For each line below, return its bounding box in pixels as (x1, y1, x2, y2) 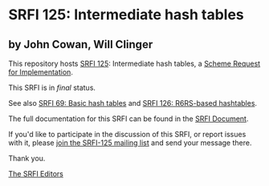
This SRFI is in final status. (8, 83, 96, 92)
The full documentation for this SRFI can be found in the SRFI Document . (8, 114, 249, 123)
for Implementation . (8, 67, 74, 77)
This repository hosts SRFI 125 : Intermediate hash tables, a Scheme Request (8, 59, 261, 68)
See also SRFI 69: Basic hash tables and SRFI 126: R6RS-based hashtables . (8, 99, 258, 107)
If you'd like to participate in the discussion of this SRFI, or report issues (8, 130, 247, 139)
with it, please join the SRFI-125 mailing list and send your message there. (8, 138, 252, 148)
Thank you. (8, 154, 46, 163)
